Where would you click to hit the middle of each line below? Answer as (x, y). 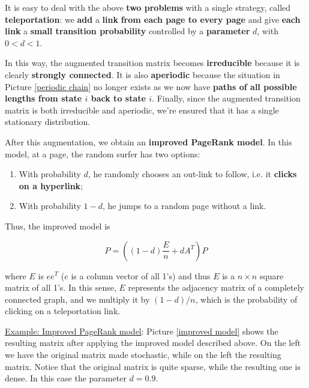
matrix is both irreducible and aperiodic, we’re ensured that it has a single (142, 110)
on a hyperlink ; (51, 185)
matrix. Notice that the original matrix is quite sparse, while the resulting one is (153, 366)
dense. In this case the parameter (66, 378)
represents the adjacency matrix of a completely (216, 287)
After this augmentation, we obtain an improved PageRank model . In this (148, 141)
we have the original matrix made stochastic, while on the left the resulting (143, 355)
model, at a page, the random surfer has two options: (103, 153)
